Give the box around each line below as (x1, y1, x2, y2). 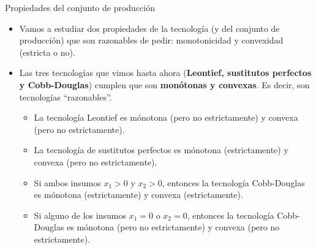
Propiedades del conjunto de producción (5, 1, 155, 13)
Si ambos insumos (34, 176, 101, 189)
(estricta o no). (19, 45, 75, 58)
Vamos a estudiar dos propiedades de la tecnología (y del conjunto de (19, 21, 280, 34)
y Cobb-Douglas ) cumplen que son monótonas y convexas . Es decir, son (19, 78, 310, 91)
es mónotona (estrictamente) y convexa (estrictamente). (34, 188, 243, 201)
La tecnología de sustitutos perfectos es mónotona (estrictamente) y (34, 143, 288, 156)
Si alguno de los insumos (34, 208, 126, 221)
